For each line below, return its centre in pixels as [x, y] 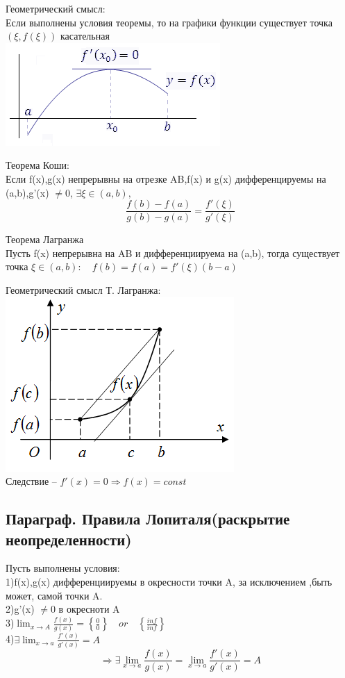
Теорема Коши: [37, 165]
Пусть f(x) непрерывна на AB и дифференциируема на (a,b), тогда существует [173, 253]
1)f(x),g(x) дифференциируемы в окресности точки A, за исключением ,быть [169, 581]
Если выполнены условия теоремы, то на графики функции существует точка [169, 22]
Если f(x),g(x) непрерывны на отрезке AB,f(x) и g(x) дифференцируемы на [166, 178]
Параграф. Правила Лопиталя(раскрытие [148, 519]
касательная [85, 36]
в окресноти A [89, 609]
